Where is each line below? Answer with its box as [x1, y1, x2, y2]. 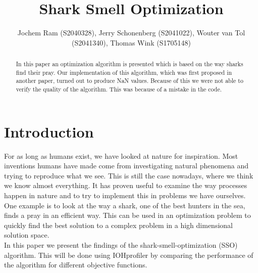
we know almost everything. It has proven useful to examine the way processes [4, 180, 247, 191]
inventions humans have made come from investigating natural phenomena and [4, 160, 249, 171]
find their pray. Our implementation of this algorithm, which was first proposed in [16, 68, 232, 76]
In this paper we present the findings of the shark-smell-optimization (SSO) [4, 240, 238, 250]
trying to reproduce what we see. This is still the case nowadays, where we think [4, 170, 253, 180]
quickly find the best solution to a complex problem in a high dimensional [4, 219, 233, 230]
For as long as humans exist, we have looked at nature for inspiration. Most [4, 150, 238, 161]
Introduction [4, 121, 94, 142]
